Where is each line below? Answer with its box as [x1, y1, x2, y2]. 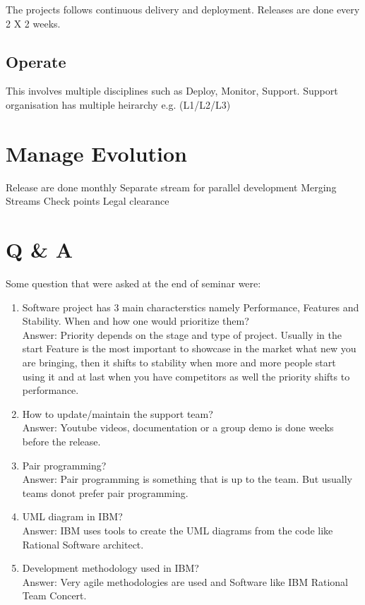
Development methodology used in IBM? [22, 561, 199, 575]
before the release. [22, 433, 101, 448]
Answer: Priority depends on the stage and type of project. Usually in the [22, 327, 342, 342]
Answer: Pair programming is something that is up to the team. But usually [22, 472, 353, 486]
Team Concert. [22, 588, 87, 603]
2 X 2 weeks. [6, 16, 61, 30]
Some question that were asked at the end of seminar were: [6, 276, 261, 291]
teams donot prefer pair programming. [22, 485, 189, 500]
